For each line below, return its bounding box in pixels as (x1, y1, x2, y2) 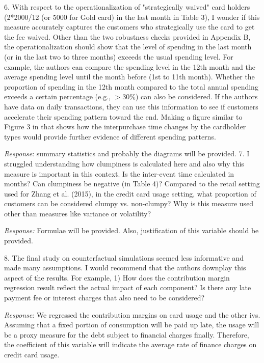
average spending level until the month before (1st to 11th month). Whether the (4, 71, 255, 82)
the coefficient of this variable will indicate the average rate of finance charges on (4, 339, 257, 350)
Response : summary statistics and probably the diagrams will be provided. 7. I (4, 148, 250, 159)
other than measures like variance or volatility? (4, 208, 151, 218)
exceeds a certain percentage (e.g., (4, 91, 111, 102)
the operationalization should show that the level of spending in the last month (4, 41, 252, 52)
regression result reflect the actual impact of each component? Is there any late (4, 282, 251, 293)
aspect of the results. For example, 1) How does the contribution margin (4, 272, 230, 283)
